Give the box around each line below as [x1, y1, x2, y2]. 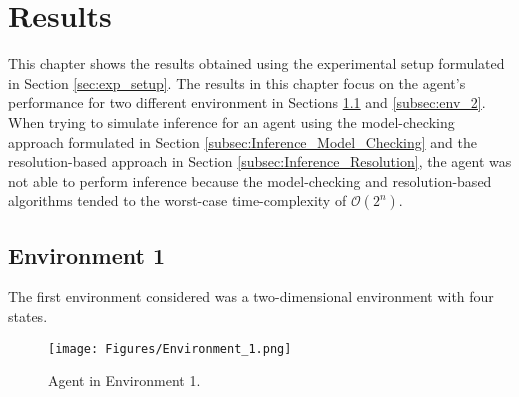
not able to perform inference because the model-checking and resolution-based [8, 170, 492, 191]
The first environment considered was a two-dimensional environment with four [8, 286, 494, 307]
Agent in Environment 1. [48, 370, 201, 391]
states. [8, 306, 48, 327]
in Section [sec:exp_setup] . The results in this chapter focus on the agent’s [8, 72, 466, 93]
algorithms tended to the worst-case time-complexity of [8, 190, 347, 211]
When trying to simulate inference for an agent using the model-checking [8, 111, 455, 132]
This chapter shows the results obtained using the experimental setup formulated [8, 53, 505, 74]
